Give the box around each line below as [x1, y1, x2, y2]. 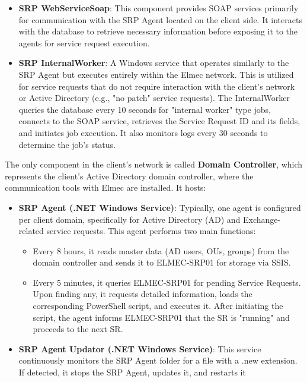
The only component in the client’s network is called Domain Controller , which [5, 158, 303, 171]
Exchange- [243, 213, 281, 225]
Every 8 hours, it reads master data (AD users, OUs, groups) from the [33, 244, 289, 257]
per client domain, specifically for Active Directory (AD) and [18, 213, 241, 225]
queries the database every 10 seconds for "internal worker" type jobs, [18, 103, 271, 115]
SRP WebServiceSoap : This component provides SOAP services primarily [18, 2, 299, 14]
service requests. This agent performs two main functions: [46, 225, 256, 237]
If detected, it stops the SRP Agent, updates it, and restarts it [18, 366, 246, 378]
